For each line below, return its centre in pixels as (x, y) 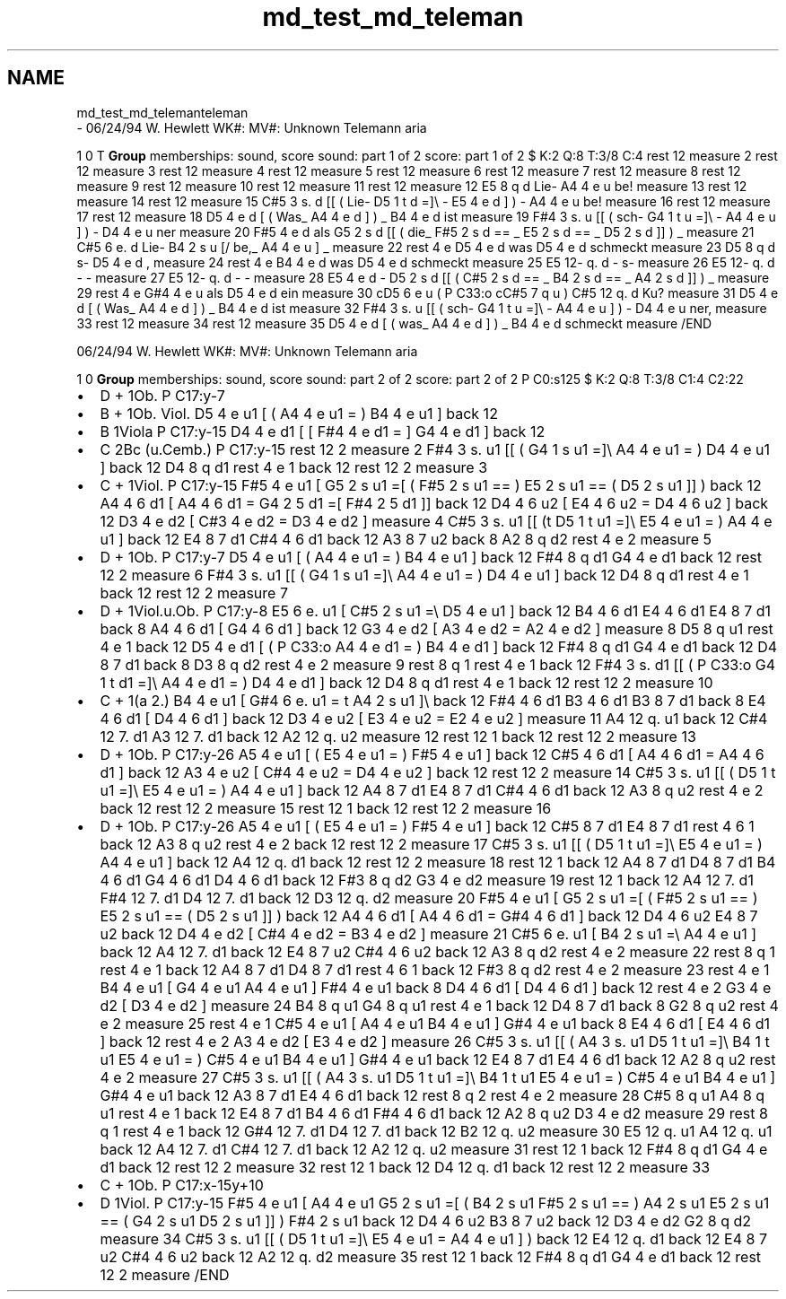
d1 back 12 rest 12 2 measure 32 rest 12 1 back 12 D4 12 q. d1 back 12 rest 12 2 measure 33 (405, 1167)
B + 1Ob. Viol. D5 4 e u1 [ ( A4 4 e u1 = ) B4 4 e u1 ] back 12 (299, 413)
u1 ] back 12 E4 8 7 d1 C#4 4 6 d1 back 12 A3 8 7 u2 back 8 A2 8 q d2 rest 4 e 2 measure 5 (406, 539)
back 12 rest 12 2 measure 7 (194, 593)
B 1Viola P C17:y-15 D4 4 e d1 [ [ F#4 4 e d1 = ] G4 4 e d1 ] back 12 (323, 431)
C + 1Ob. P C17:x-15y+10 (182, 1185)
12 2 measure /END (165, 1274)
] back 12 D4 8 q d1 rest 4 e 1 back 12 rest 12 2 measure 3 (294, 467)
